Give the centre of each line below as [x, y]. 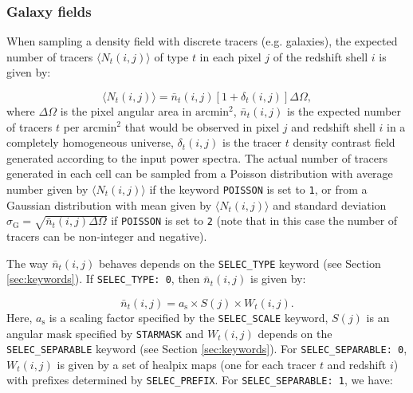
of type [171, 56]
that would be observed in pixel [202, 126]
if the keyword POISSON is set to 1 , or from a [258, 189]
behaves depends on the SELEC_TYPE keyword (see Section [240, 263]
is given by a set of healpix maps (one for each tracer [187, 364]
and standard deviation [330, 204]
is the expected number [344, 111]
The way [28, 263]
